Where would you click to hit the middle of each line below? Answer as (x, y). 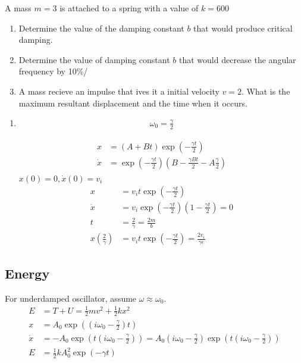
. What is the (266, 91)
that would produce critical (243, 28)
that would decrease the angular (238, 59)
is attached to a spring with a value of (129, 8)
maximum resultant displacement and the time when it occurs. (133, 103)
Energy (27, 273)
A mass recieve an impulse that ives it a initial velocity (119, 91)
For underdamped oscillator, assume (71, 298)
